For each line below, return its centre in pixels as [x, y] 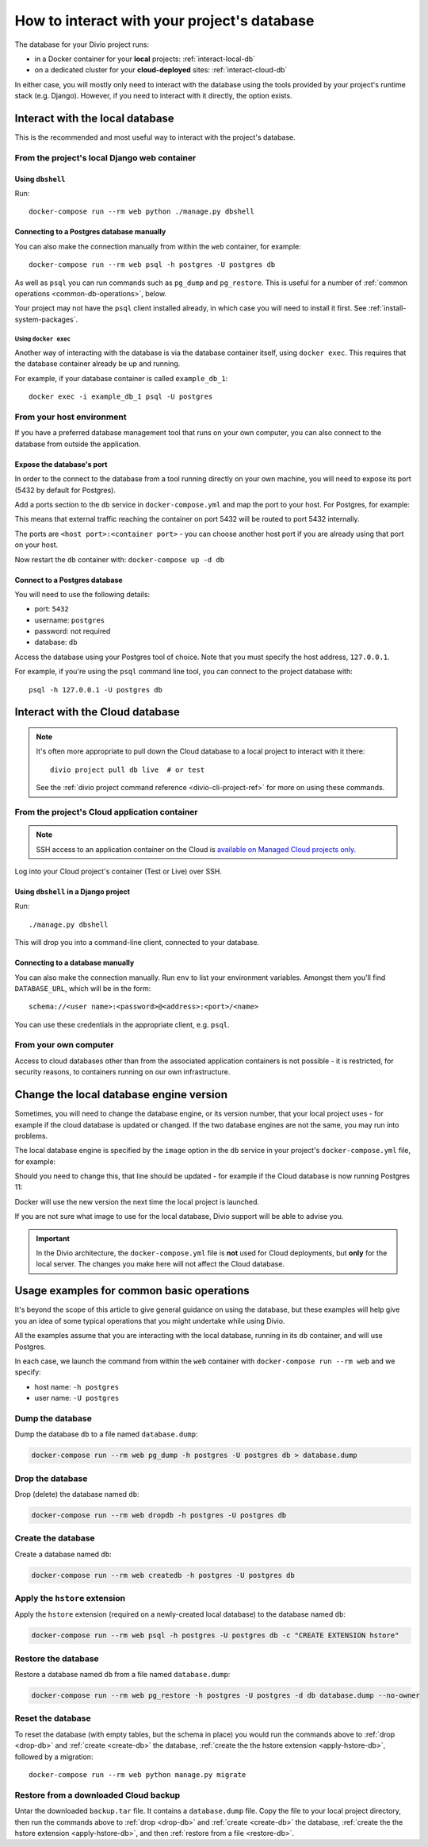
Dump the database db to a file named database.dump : [106, 1434]
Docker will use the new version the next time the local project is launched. [137, 1201]
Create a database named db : [63, 1554]
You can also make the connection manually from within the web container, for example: [158, 246]
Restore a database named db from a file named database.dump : [122, 1675]
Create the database [55, 1538]
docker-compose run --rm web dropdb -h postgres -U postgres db [159, 1515]
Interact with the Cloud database [97, 712]
